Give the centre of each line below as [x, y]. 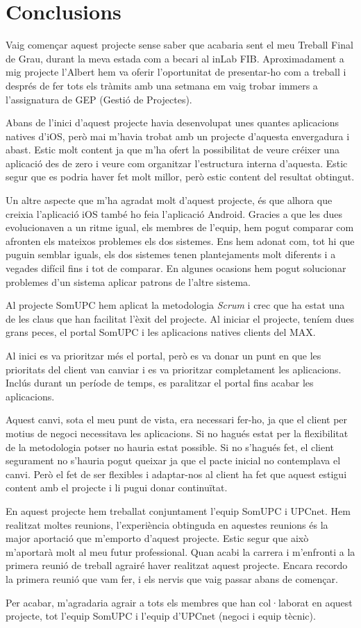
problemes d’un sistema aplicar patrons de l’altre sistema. [128, 281]
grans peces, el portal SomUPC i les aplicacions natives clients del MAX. [161, 332]
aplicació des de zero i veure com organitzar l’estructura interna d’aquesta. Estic [177, 163]
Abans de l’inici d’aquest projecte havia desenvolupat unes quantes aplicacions [173, 122]
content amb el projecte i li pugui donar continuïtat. [117, 487]
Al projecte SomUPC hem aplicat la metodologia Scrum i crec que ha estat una [175, 305]
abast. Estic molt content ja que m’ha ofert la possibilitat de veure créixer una [173, 150]
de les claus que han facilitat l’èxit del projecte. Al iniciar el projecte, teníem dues [180, 318]
